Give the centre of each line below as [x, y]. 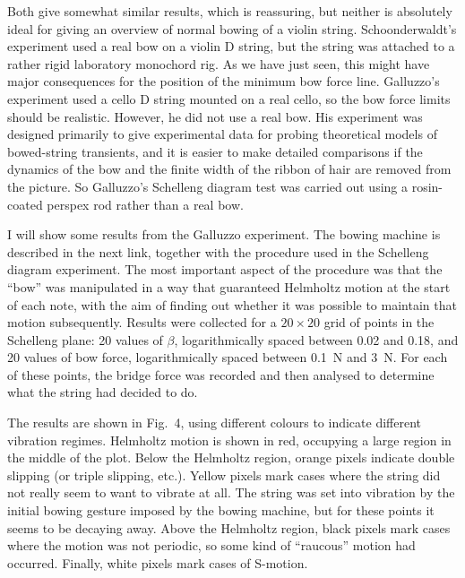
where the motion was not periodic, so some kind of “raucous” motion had [211, 545]
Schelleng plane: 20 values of [85, 339]
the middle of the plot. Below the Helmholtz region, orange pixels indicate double [231, 457]
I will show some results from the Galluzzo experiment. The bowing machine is [224, 234]
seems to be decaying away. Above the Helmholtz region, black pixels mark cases [229, 527]
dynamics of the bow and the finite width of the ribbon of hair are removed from [229, 169]
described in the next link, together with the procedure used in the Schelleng [218, 251]
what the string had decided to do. [103, 392]
